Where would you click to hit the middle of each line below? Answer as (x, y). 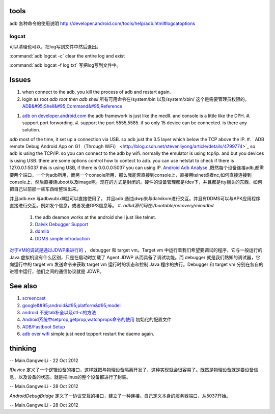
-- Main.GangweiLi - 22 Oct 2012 (44, 361)
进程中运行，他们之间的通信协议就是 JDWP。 (57, 271)
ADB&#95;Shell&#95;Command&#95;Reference (72, 106)
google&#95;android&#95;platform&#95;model (71, 305)
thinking (23, 348)
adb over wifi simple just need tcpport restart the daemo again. (88, 334)
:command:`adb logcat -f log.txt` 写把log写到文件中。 (65, 65)
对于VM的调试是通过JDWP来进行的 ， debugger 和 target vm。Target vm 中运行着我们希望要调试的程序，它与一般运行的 (136, 250)
